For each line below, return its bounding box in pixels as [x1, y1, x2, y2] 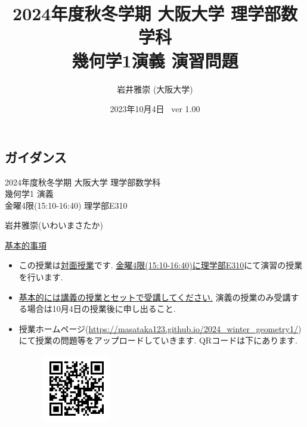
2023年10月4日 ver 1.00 [110, 103, 200, 115]
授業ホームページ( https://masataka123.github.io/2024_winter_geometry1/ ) [18, 322, 302, 335]
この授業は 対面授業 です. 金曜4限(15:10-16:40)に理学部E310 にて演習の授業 [18, 259, 303, 271]
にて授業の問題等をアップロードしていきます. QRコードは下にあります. [18, 334, 298, 346]
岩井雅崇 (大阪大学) [117, 82, 193, 95]
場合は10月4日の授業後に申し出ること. [27, 302, 176, 315]
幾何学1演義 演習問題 [72, 48, 238, 72]
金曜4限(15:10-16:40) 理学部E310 [5, 199, 128, 211]
